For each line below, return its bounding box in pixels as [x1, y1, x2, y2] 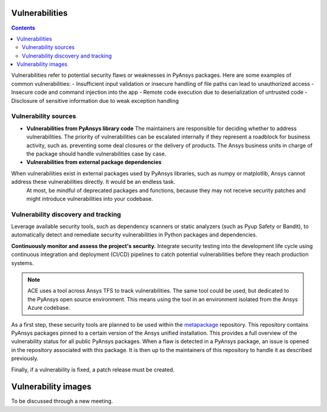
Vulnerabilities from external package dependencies [26, 159, 162, 166]
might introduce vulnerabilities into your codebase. [26, 195, 154, 202]
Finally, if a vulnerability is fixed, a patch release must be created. [11, 366, 175, 373]
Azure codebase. [27, 304, 71, 312]
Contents [11, 24, 36, 31]
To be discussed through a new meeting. [11, 397, 113, 405]
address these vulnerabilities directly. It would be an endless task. [11, 178, 176, 186]
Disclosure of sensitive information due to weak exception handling [11, 97, 179, 104]
